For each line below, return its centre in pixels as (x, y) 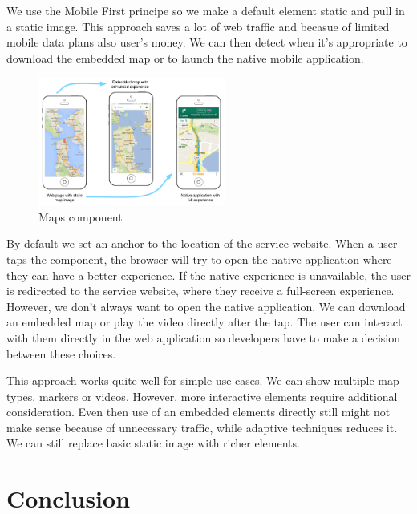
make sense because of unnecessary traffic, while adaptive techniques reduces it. (202, 427)
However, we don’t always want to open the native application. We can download (206, 306)
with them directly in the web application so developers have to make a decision (204, 337)
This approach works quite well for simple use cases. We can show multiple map (203, 380)
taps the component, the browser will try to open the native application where (199, 259)
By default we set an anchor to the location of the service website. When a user (202, 243)
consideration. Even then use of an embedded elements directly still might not (198, 412)
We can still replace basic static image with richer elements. (153, 443)
